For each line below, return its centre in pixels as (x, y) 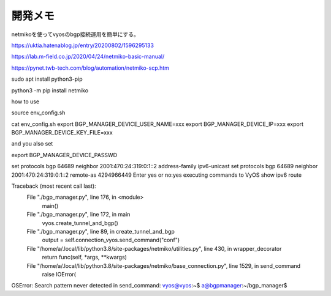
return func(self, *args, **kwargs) (84, 257)
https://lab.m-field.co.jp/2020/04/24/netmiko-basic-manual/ (88, 57)
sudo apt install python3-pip (47, 79)
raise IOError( (59, 274)
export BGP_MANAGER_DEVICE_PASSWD (64, 155)
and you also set (32, 144)
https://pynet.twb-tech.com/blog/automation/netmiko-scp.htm (90, 68)
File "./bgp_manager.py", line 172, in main (78, 215)
